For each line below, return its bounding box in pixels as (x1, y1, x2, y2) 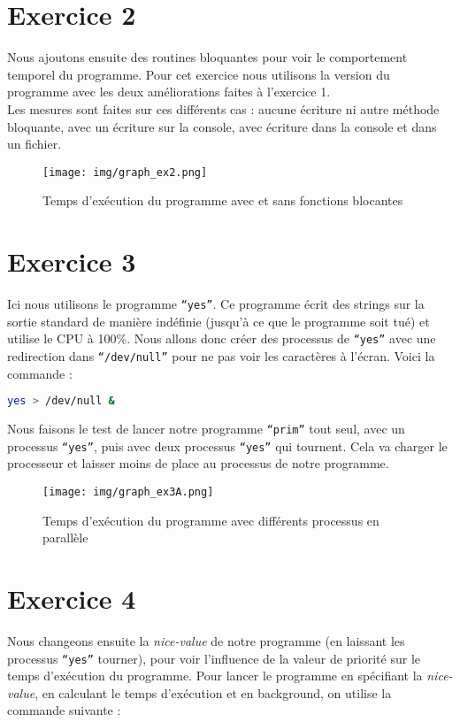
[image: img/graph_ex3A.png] (42, 486, 214, 498)
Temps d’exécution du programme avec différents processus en (42, 511, 379, 529)
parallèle (42, 528, 88, 547)
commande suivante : (7, 701, 121, 719)
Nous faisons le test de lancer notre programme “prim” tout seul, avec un (7, 419, 405, 438)
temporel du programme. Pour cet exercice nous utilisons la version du (7, 65, 390, 83)
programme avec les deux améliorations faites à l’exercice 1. (7, 82, 331, 101)
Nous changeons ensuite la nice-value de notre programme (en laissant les (7, 631, 405, 649)
